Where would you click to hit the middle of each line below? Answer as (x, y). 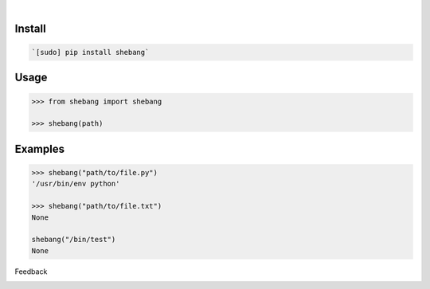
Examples (40, 148)
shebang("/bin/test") (74, 240)
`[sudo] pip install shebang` (90, 52)
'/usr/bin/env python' (76, 184)
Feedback (31, 271)
